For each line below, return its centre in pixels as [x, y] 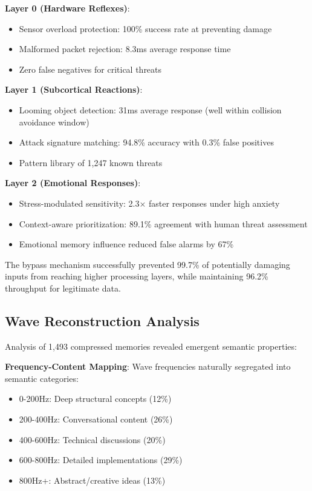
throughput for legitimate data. [63, 288]
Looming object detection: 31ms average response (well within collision [150, 109]
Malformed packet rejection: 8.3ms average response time [125, 49]
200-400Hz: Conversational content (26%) [96, 419]
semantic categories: [42, 378]
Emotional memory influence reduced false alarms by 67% [126, 244]
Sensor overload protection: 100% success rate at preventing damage [145, 28]
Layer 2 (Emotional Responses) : [73, 183]
